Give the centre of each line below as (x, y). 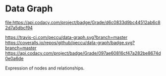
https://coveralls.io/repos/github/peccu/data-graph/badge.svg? (70, 42)
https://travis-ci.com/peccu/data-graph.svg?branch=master (66, 37)
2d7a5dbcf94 (19, 27)
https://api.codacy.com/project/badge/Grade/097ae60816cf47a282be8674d (83, 53)
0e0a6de (14, 58)
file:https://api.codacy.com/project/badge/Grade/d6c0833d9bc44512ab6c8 (83, 22)
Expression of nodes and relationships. (45, 68)
